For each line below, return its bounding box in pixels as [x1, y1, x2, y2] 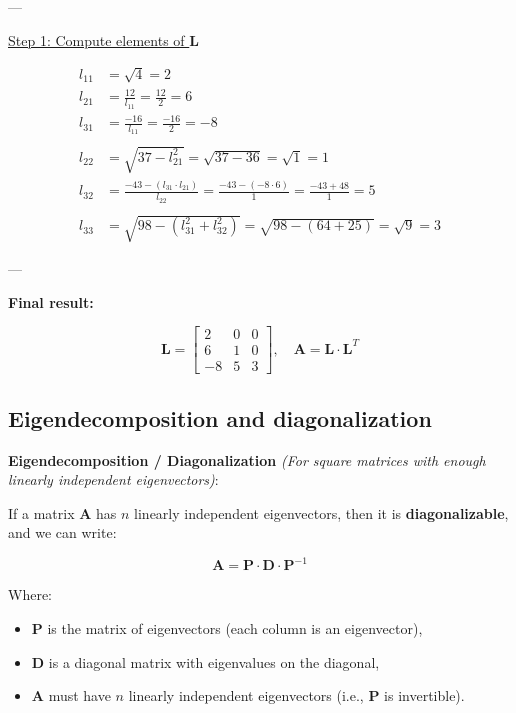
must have [48, 685, 111, 706]
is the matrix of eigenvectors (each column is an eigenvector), [47, 618, 423, 639]
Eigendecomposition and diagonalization [8, 402, 432, 433]
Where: [8, 584, 52, 605]
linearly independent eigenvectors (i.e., [128, 685, 364, 706]
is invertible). [384, 685, 465, 706]
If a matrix [8, 502, 75, 523]
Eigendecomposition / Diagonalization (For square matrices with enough [8, 449, 486, 470]
